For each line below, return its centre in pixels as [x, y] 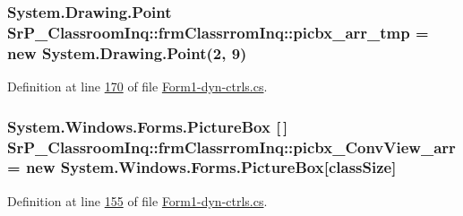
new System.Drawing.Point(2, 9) [127, 52]
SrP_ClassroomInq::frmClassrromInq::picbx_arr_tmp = [218, 32]
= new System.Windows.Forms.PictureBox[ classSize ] [202, 167]
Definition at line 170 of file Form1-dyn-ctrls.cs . [137, 86]
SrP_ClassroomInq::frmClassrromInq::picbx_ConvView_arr [231, 147]
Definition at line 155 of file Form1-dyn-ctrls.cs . [137, 200]
